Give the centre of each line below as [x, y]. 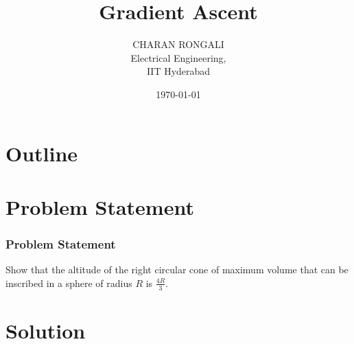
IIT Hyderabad [178, 71]
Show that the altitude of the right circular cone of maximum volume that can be [177, 270]
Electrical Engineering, [178, 57]
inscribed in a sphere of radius [69, 283]
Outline [42, 153]
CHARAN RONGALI [178, 44]
